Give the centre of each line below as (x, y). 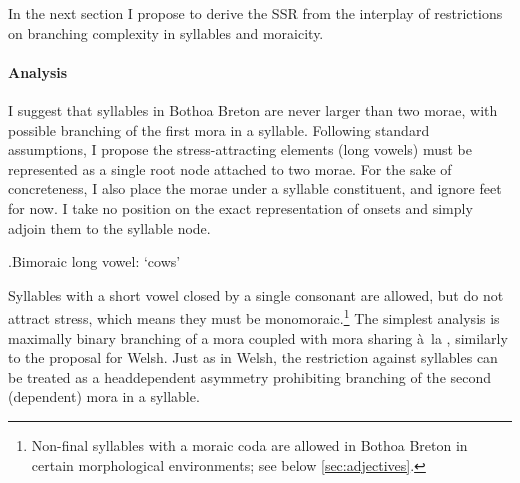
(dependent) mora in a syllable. (104, 396)
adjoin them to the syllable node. (109, 227)
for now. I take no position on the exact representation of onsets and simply (240, 207)
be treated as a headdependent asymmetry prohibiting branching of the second (250, 376)
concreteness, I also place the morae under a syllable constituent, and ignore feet (255, 188)
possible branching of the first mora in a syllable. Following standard (219, 129)
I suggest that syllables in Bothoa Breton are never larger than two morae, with (253, 109)
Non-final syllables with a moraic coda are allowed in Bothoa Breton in (249, 444)
